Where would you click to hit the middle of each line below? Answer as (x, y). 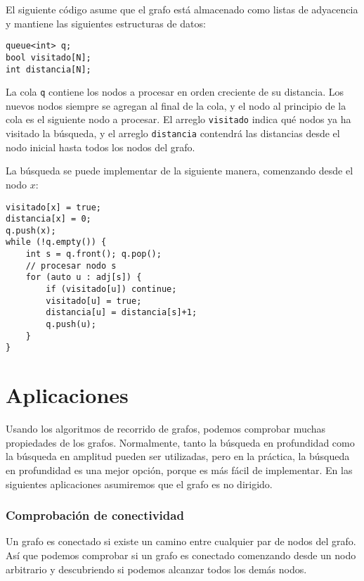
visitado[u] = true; (94, 301)
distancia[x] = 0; (48, 219)
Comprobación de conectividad (95, 515)
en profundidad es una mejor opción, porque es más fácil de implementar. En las (179, 470)
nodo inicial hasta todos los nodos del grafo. (100, 147)
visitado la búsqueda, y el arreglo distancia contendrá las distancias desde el (173, 133)
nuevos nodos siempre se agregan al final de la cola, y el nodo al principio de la (176, 105)
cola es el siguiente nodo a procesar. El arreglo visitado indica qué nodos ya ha (178, 119)
